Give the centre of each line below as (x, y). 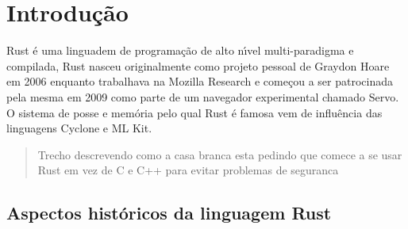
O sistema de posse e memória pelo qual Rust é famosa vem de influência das (194, 112)
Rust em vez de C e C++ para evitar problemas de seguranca (188, 170)
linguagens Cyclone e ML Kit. (79, 128)
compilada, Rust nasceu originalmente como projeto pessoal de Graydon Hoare (198, 65)
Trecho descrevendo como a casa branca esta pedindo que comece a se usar (220, 154)
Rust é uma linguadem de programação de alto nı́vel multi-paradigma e (180, 50)
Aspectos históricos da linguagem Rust (169, 213)
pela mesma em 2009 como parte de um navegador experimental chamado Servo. (203, 96)
